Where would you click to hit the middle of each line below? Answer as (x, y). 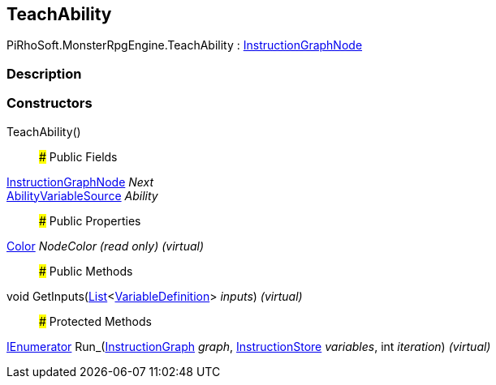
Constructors (50, 103)
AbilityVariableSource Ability (82, 195)
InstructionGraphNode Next (80, 182)
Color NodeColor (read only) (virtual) (106, 246)
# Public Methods (86, 271)
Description (44, 73)
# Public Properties (90, 220)
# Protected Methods (95, 321)
